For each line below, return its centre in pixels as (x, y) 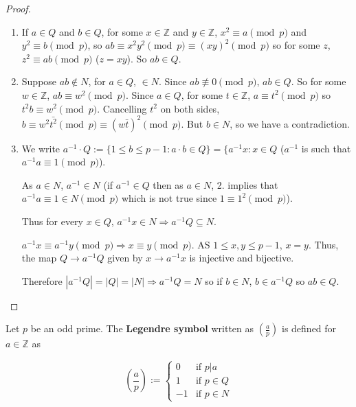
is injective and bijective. (242, 258)
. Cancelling (122, 108)
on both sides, (190, 108)
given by (125, 258)
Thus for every (53, 221)
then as (168, 184)
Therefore (42, 280)
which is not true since (169, 198)
